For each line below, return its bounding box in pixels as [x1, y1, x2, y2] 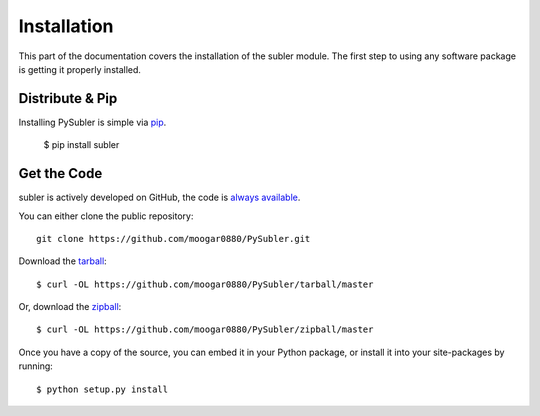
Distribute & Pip [18, 90, 118, 107]
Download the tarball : [18, 255, 107, 267]
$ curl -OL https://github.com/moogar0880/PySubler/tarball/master [36, 278, 374, 290]
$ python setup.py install [36, 383, 169, 395]
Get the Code [18, 165, 103, 182]
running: [18, 360, 54, 372]
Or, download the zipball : [18, 301, 122, 313]
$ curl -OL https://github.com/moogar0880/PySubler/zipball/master [36, 324, 374, 335]
